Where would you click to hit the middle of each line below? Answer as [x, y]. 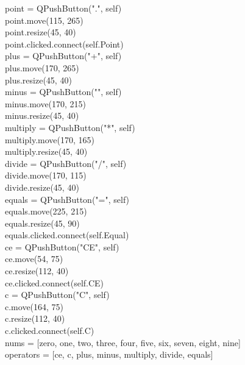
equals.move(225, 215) [46, 211]
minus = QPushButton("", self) [63, 92]
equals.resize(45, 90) [42, 223]
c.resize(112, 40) [35, 318]
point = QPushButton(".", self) [63, 8]
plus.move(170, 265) [42, 67]
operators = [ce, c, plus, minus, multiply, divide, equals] [109, 354]
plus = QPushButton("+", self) [63, 56]
